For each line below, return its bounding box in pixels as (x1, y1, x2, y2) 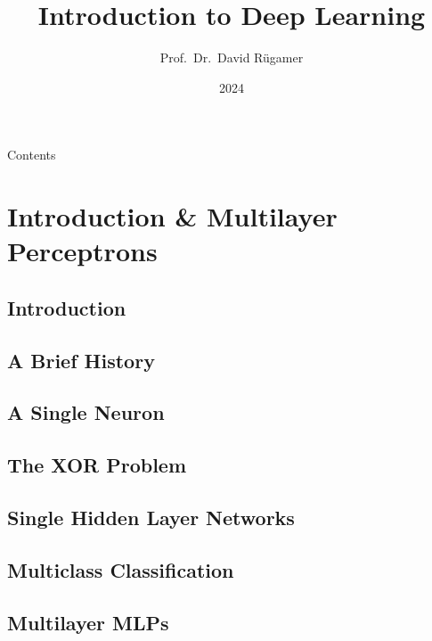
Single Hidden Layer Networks (7, 503, 295, 530)
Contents (7, 145, 56, 164)
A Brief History (7, 346, 155, 374)
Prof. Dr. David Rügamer (159, 48, 304, 67)
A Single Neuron (7, 399, 165, 426)
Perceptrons (7, 233, 158, 269)
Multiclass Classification (7, 555, 234, 583)
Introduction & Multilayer (7, 198, 338, 234)
